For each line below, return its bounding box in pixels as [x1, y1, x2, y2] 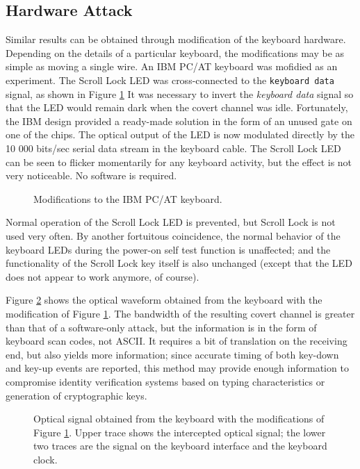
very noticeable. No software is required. [6, 168, 177, 183]
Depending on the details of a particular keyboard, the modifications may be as [6, 45, 345, 60]
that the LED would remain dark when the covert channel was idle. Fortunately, [6, 100, 348, 115]
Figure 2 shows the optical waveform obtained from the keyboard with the [6, 293, 322, 307]
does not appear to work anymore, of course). [6, 269, 199, 283]
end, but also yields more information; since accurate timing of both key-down [6, 347, 339, 361]
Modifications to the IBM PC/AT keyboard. [33, 191, 222, 206]
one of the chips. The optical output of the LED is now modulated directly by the [6, 127, 355, 142]
